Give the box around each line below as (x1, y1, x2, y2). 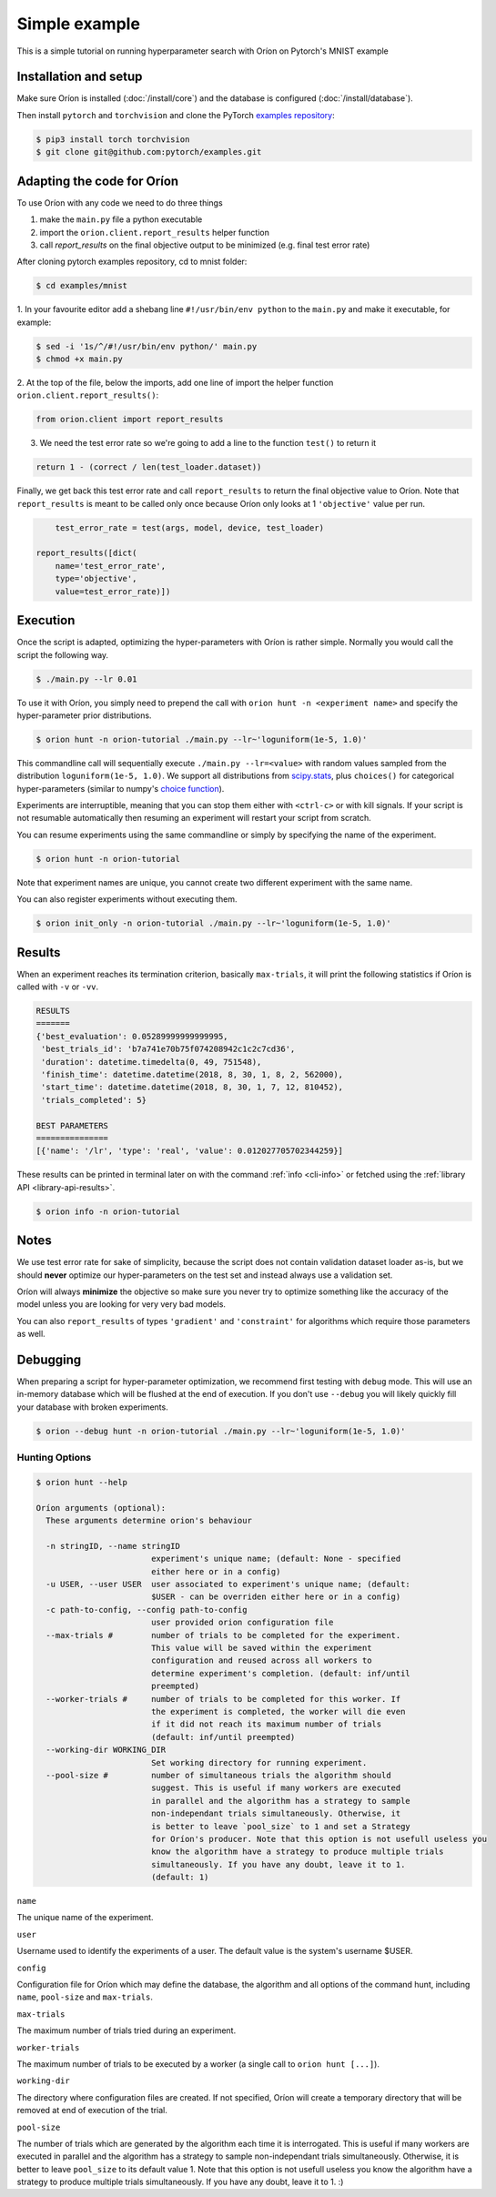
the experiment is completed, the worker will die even (150, 1706, 406, 1716)
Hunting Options (16, 1452, 92, 1464)
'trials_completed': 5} (41, 1095, 147, 1105)
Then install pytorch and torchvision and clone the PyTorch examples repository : (16, 109, 336, 120)
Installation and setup (16, 69, 143, 85)
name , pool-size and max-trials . (16, 1991, 154, 2002)
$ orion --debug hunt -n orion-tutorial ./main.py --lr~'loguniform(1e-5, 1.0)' (35, 1425, 406, 1436)
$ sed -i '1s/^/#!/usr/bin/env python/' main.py (35, 341, 258, 351)
